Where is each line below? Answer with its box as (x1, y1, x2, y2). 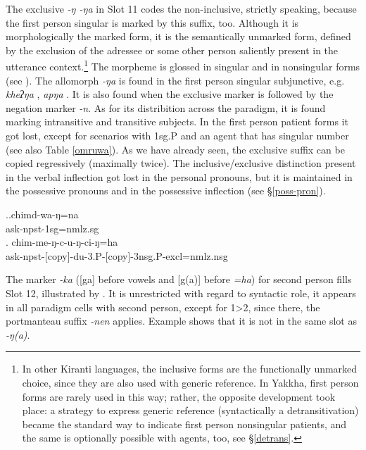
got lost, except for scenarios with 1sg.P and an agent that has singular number (6, 128, 349, 142)
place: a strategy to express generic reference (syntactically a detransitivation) (22, 403, 359, 418)
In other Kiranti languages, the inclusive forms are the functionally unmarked (22, 361, 358, 376)
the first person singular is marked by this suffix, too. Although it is (6, 15, 299, 30)
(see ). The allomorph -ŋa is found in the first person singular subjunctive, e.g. (6, 73, 345, 87)
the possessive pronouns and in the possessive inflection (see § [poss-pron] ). (6, 183, 326, 198)
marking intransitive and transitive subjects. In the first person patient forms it (6, 114, 348, 129)
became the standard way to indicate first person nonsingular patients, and (22, 416, 347, 431)
